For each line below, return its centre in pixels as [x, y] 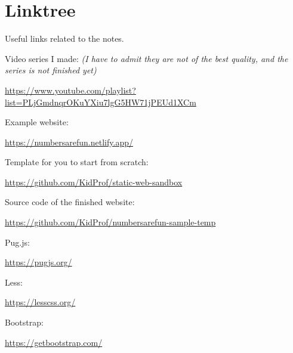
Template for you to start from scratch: [77, 162]
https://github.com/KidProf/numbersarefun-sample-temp [110, 222]
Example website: [37, 122]
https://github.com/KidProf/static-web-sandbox [94, 182]
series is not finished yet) [51, 70]
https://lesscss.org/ [40, 302]
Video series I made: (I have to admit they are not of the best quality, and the [146, 58]
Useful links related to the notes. [64, 38]
